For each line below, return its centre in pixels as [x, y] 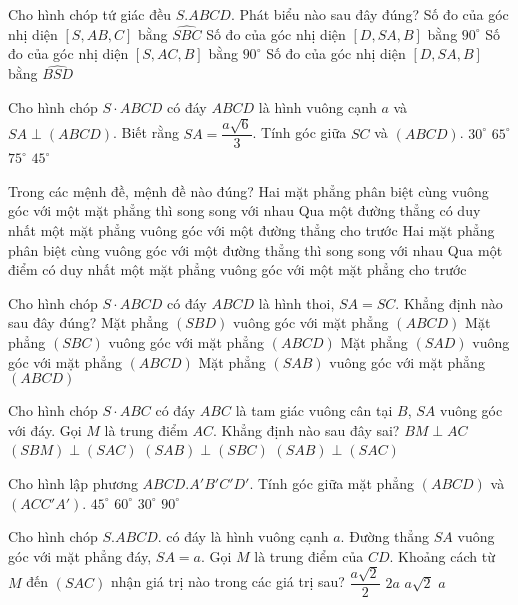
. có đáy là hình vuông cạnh [243, 536]
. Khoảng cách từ [442, 555]
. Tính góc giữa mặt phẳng [331, 482]
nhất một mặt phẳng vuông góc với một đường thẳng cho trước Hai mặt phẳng [251, 230]
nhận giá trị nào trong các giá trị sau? [227, 581]
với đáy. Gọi [45, 429]
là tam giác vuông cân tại [314, 410]
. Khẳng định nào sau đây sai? [306, 429]
